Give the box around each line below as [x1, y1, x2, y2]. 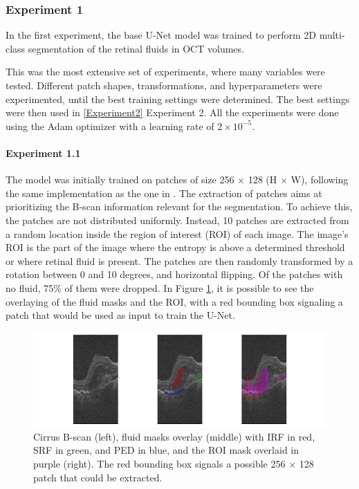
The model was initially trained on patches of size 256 [6, 172, 234, 187]
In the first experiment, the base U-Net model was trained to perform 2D [6, 28, 316, 42]
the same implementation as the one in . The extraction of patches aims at [6, 185, 322, 200]
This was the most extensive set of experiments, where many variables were [6, 64, 325, 79]
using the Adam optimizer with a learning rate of [6, 118, 214, 133]
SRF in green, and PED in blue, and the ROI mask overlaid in [33, 443, 300, 457]
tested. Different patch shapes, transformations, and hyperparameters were [6, 78, 322, 92]
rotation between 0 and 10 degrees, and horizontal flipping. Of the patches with [6, 267, 343, 282]
